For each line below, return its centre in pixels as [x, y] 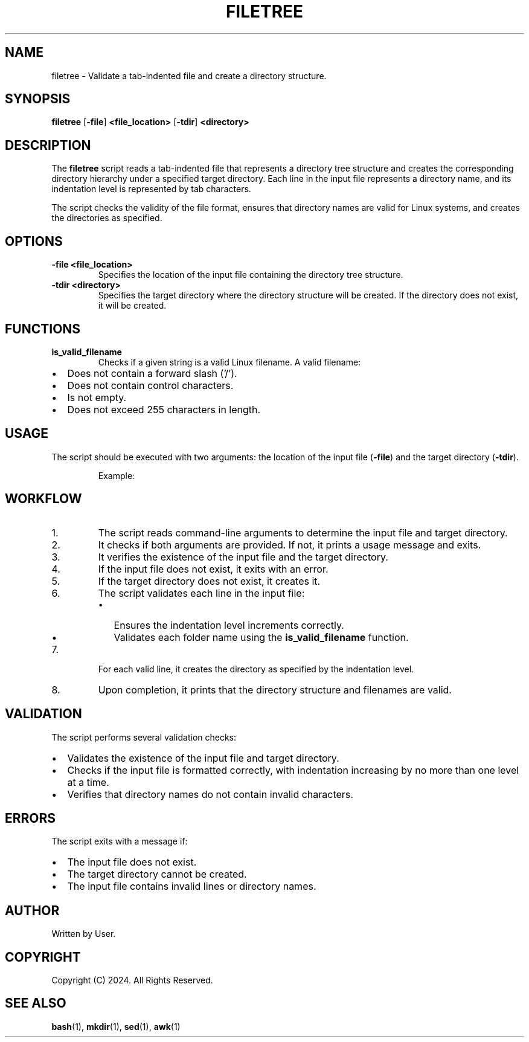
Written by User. [84, 934]
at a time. [88, 782]
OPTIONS [34, 241]
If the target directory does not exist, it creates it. [209, 581]
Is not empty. [97, 397]
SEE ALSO [36, 1003]
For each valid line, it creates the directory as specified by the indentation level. [256, 669]
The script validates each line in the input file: [201, 593]
